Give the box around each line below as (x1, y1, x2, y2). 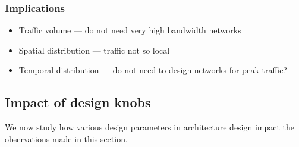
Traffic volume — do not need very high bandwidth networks (18, 24, 241, 36)
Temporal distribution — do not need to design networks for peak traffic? (18, 64, 287, 76)
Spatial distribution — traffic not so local (18, 43, 170, 56)
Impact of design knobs (5, 93, 151, 111)
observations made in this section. (5, 132, 128, 145)
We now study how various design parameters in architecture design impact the (5, 121, 295, 133)
